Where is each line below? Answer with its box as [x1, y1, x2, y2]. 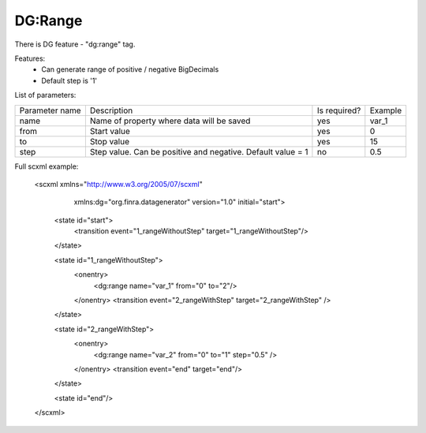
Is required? [316, 105, 361, 116]
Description [89, 105, 133, 116]
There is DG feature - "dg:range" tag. [14, 39, 136, 49]
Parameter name [19, 105, 81, 116]
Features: [14, 54, 46, 63]
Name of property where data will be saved [89, 115, 251, 126]
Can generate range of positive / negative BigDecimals [41, 65, 219, 74]
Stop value [89, 136, 130, 147]
